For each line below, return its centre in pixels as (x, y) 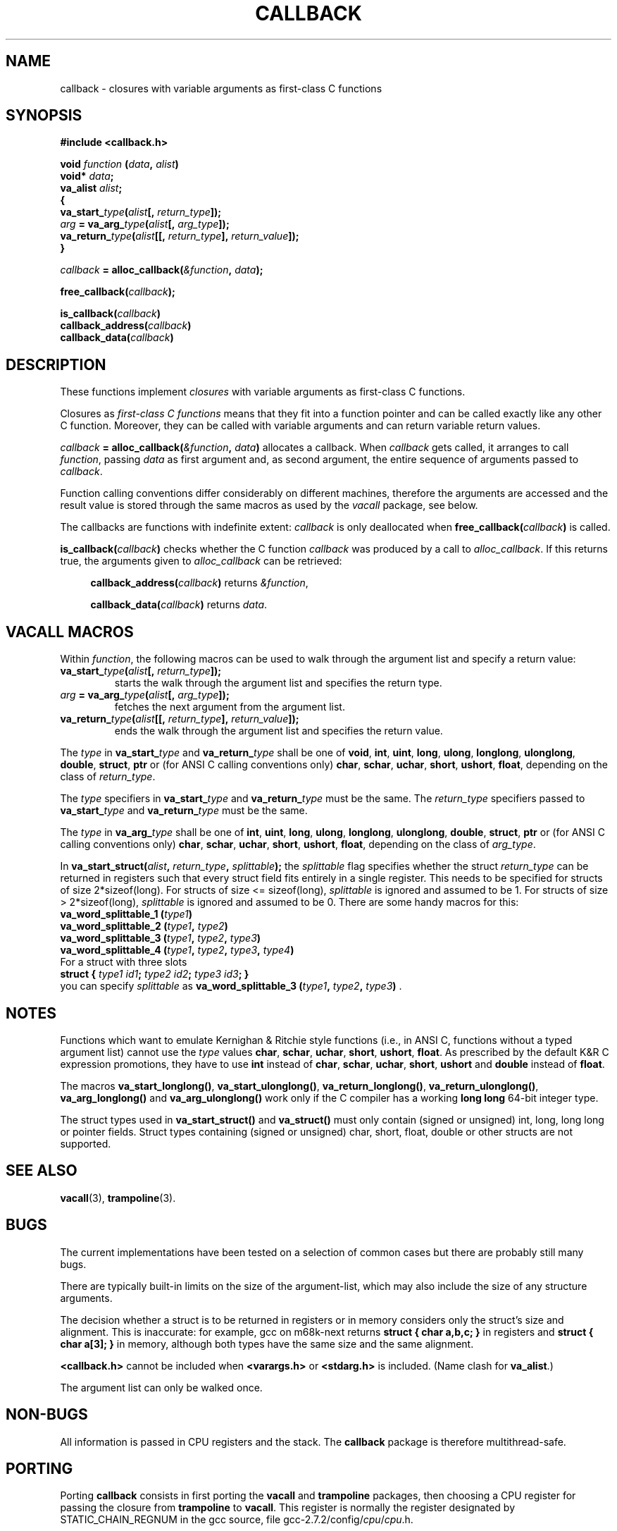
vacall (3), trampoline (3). (118, 1198)
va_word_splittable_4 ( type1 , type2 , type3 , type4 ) (177, 950)
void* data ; (87, 176)
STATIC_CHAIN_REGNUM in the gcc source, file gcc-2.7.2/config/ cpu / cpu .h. (237, 1520)
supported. (86, 1143)
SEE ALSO (42, 1171)
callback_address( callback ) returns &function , (199, 583)
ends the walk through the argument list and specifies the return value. (279, 731)
